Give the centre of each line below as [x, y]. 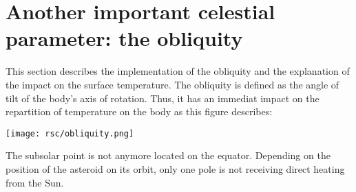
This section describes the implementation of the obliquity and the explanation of [178, 71]
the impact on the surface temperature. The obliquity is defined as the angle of [172, 84]
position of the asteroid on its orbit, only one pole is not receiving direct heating [175, 168]
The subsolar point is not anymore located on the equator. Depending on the [168, 155]
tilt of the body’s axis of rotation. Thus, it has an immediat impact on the [163, 98]
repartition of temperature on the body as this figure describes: [139, 111]
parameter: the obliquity [124, 38]
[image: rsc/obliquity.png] [70, 133]
